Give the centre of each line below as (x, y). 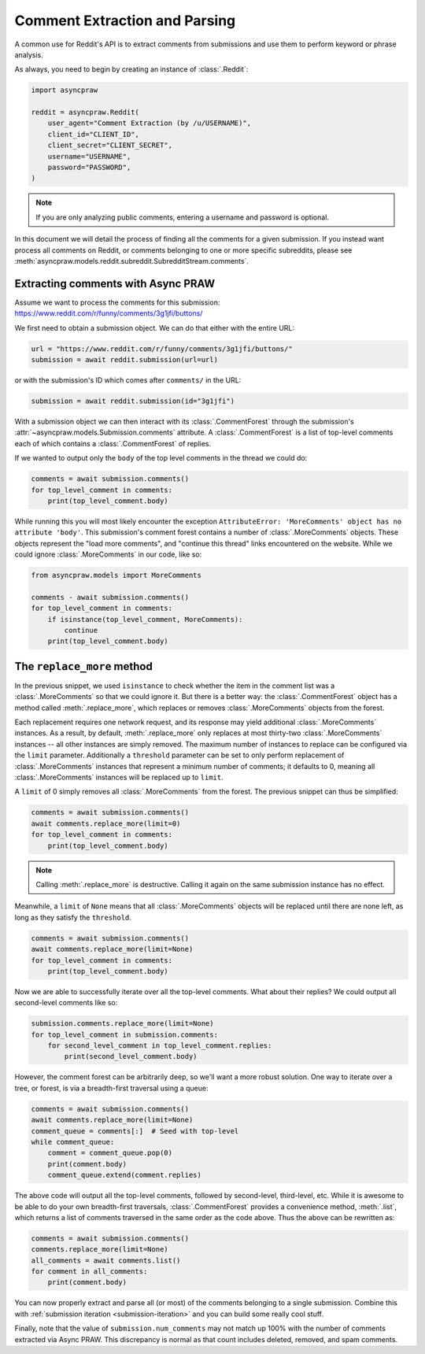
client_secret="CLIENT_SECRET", (110, 145)
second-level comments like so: (66, 1003)
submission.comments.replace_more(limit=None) (122, 1024)
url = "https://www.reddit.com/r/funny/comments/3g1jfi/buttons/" (162, 349)
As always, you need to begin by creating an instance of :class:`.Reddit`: (131, 69)
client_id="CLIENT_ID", (93, 134)
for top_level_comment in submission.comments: (124, 1034)
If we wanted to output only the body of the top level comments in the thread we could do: (161, 458)
